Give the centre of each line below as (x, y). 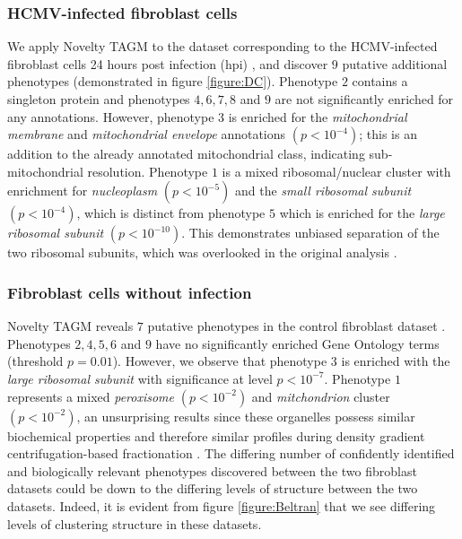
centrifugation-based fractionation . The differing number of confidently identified (231, 453)
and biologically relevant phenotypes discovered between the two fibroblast (212, 470)
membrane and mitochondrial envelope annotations (147, 134)
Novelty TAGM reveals (70, 326)
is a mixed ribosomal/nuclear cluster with (336, 171)
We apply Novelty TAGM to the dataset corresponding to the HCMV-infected (222, 46)
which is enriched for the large (362, 213)
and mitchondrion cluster (321, 396)
